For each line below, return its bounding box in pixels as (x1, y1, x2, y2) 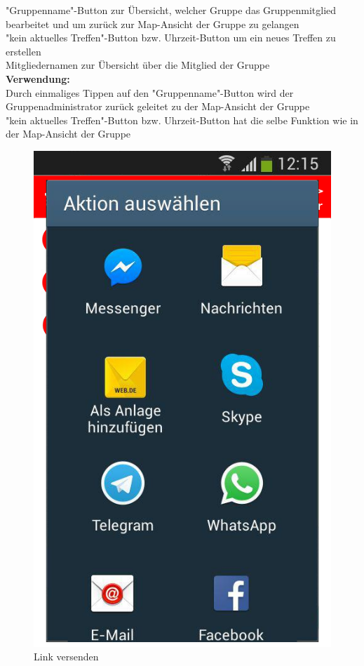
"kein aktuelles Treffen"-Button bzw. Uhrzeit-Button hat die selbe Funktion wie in (6, 112, 358, 127)
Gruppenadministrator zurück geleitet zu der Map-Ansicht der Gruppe (6, 99, 310, 114)
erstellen (6, 44, 41, 58)
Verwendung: (6, 71, 70, 86)
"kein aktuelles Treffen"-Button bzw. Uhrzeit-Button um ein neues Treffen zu (6, 30, 336, 45)
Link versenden (34, 649, 99, 664)
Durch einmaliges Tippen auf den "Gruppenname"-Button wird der (6, 85, 294, 100)
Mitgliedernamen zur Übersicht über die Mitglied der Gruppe (6, 58, 270, 72)
